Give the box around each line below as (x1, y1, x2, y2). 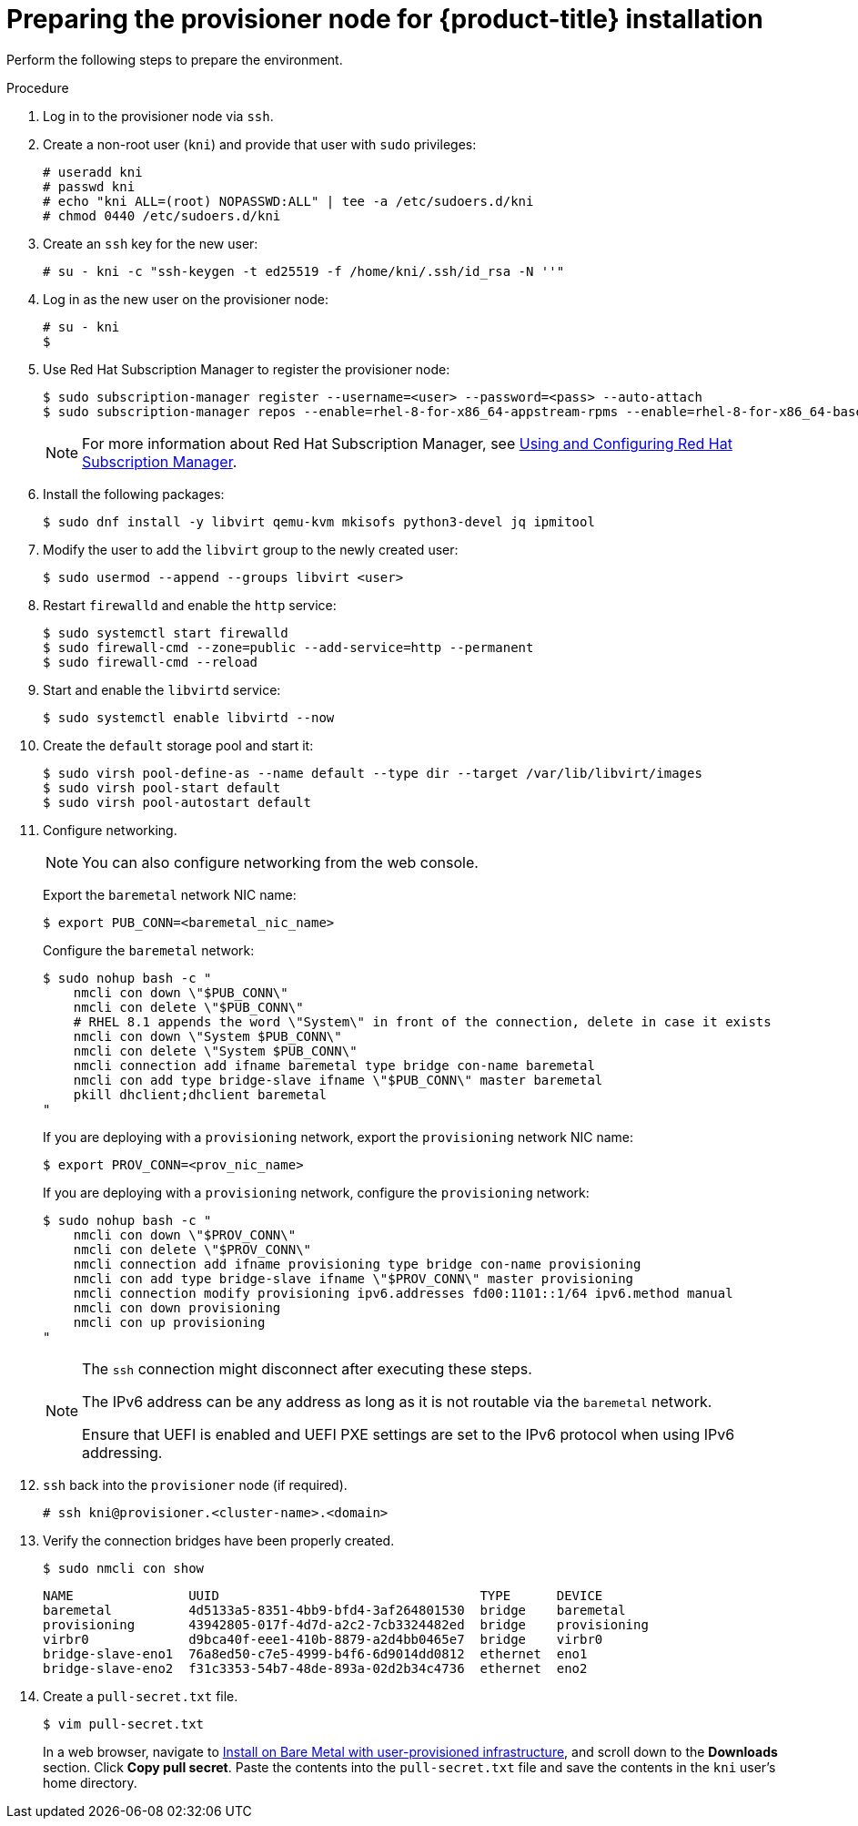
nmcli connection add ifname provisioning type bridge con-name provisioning (73, 1256, 641, 1271)
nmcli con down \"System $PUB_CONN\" (73, 1028, 342, 1044)
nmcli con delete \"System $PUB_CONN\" (73, 1043, 358, 1058)
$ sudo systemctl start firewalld (43, 625, 288, 640)
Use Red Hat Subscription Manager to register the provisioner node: (43, 361, 450, 377)
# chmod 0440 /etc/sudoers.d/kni (43, 208, 281, 223)
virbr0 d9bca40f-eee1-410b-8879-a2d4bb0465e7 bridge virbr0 (43, 1631, 603, 1647)
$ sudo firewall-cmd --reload (43, 654, 258, 669)
